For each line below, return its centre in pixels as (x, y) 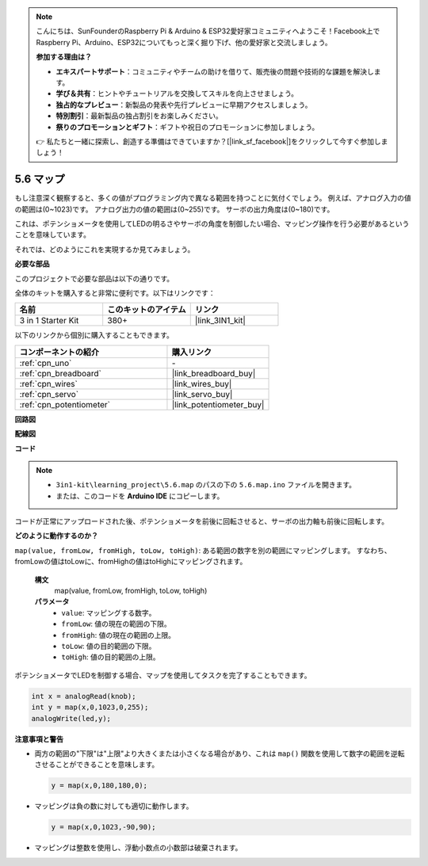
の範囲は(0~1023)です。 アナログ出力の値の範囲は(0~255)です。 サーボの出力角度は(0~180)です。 (174, 209)
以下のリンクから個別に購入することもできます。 (94, 335)
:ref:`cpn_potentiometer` (65, 404)
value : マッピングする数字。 (109, 612)
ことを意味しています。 (53, 235)
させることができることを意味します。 (97, 765)
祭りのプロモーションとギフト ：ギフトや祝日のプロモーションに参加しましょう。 (187, 127)
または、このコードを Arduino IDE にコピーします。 (140, 496)
